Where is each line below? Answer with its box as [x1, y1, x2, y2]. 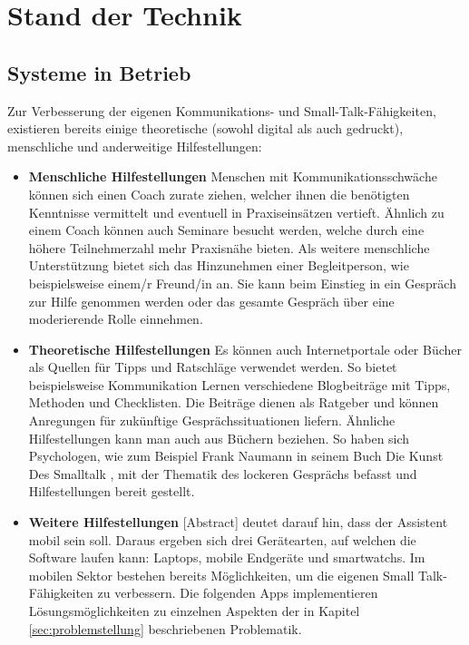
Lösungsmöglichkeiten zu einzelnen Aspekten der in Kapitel [28, 601, 360, 621]
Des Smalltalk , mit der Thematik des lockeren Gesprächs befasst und [28, 464, 417, 483]
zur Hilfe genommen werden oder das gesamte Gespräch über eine [28, 291, 395, 310]
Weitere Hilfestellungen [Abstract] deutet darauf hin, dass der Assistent [28, 513, 448, 532]
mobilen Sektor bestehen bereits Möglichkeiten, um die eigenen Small [28, 565, 415, 584]
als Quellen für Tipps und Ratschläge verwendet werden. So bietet [28, 357, 397, 376]
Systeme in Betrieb [7, 58, 191, 86]
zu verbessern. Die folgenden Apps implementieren [97, 583, 378, 602]
